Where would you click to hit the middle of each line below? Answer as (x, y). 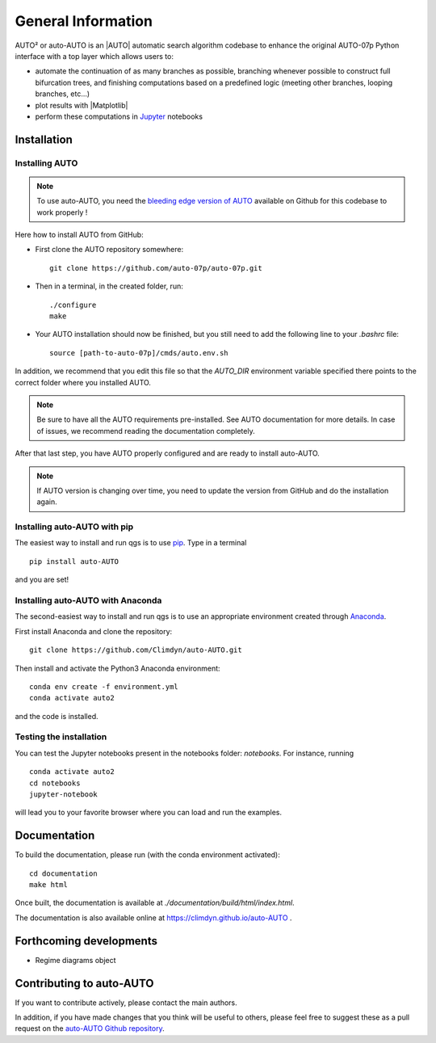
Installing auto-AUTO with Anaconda (88, 600)
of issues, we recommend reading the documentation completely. (146, 431)
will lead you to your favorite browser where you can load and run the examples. (149, 813)
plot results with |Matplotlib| (82, 105)
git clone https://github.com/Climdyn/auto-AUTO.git (136, 650)
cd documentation (63, 873)
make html (48, 885)
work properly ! (62, 212)
